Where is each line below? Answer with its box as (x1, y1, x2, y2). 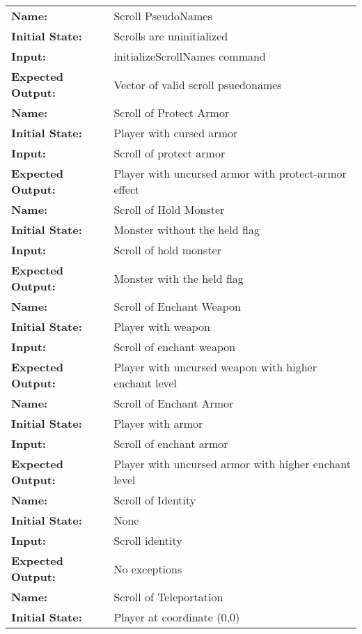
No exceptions (113, 560, 182, 577)
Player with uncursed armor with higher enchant (113, 456, 351, 472)
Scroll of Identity (113, 492, 196, 508)
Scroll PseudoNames (113, 8, 212, 24)
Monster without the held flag (113, 222, 260, 238)
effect (113, 181, 140, 197)
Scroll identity (113, 532, 182, 548)
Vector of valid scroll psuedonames (113, 76, 282, 93)
